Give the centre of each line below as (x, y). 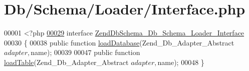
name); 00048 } (181, 62)
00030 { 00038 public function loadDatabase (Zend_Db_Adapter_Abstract (119, 42)
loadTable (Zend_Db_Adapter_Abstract (66, 62)
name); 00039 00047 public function (85, 52)
